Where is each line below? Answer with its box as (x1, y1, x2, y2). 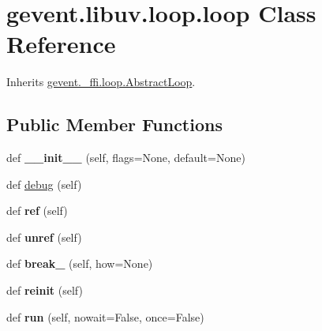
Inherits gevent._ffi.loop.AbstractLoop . (6, 73, 196, 90)
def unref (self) (6, 228, 82, 245)
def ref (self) (6, 202, 68, 219)
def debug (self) (6, 175, 82, 192)
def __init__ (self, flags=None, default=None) (6, 149, 245, 166)
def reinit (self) (6, 282, 83, 299)
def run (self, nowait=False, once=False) (6, 308, 204, 325)
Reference (6, 28, 116, 60)
